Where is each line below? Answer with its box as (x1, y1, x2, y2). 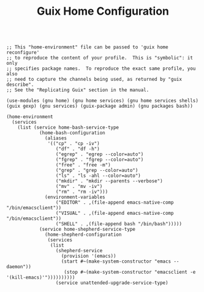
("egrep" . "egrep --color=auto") (55, 151, 144, 157)
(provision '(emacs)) (61, 253, 116, 260)
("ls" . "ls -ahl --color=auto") (55, 173, 141, 179)
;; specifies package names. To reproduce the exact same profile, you (6, 66, 196, 72)
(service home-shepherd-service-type (39, 226, 136, 233)
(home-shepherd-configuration (45, 231, 122, 238)
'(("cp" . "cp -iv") (47, 141, 100, 147)
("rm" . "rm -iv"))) (55, 189, 108, 195)
